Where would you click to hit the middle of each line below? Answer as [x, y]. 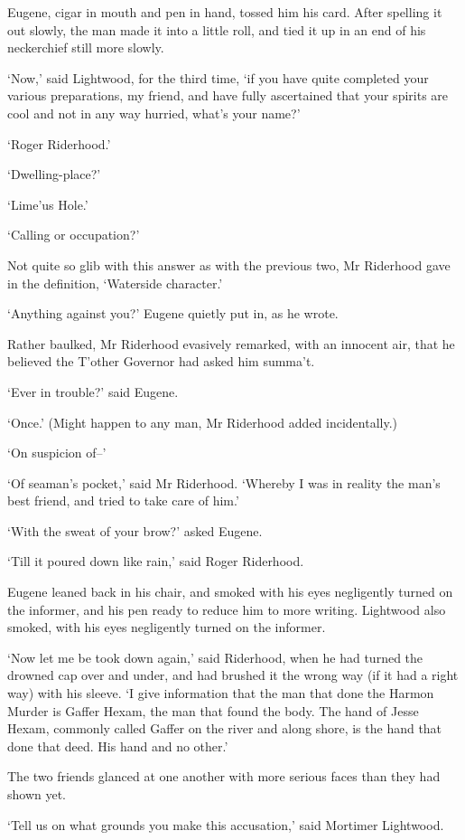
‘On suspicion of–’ [57, 453]
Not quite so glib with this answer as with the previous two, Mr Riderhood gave [229, 264]
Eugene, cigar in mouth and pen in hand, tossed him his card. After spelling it [225, 12]
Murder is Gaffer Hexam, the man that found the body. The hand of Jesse [213, 710]
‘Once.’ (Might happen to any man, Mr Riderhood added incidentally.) [203, 422]
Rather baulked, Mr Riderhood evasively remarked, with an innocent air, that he [231, 343]
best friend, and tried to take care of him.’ [123, 500]
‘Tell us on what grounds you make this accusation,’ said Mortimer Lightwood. [226, 824]
